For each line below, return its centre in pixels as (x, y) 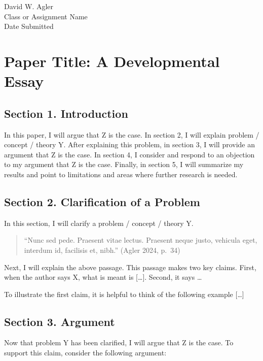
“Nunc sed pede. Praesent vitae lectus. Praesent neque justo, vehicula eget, (141, 240)
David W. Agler (29, 6)
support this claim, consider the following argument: (85, 353)
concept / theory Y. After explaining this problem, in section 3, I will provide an (129, 144)
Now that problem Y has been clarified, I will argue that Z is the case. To (119, 342)
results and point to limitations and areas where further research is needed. (121, 174)
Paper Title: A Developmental (112, 61)
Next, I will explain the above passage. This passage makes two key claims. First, (130, 267)
